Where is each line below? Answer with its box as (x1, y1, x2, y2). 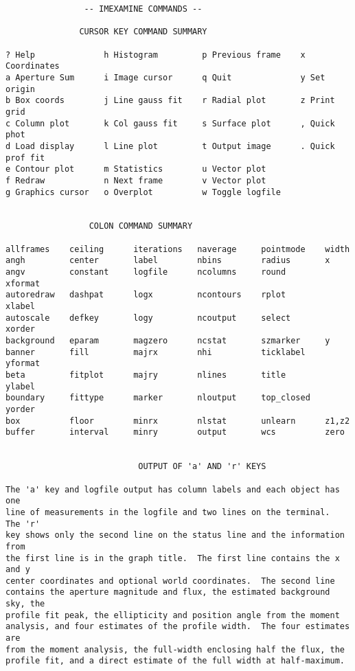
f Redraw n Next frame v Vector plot (5, 175, 266, 185)
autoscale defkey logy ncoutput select (5, 312, 291, 323)
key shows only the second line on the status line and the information (5, 530, 345, 541)
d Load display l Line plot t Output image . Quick (5, 141, 335, 151)
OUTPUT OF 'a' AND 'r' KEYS (138, 462, 266, 472)
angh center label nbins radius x (5, 255, 330, 266)
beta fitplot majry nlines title (5, 370, 286, 380)
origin (5, 84, 35, 94)
